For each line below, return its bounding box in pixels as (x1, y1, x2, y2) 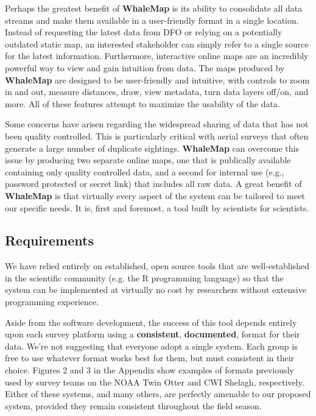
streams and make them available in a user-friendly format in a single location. (5, 13, 299, 26)
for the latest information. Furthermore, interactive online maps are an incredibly (5, 49, 309, 62)
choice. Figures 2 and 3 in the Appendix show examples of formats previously (5, 364, 294, 376)
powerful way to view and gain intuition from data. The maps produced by (5, 61, 285, 74)
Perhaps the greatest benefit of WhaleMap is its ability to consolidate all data (5, 2, 303, 14)
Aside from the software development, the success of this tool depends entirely (5, 316, 297, 328)
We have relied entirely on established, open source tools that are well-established (5, 259, 309, 272)
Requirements (5, 231, 94, 250)
